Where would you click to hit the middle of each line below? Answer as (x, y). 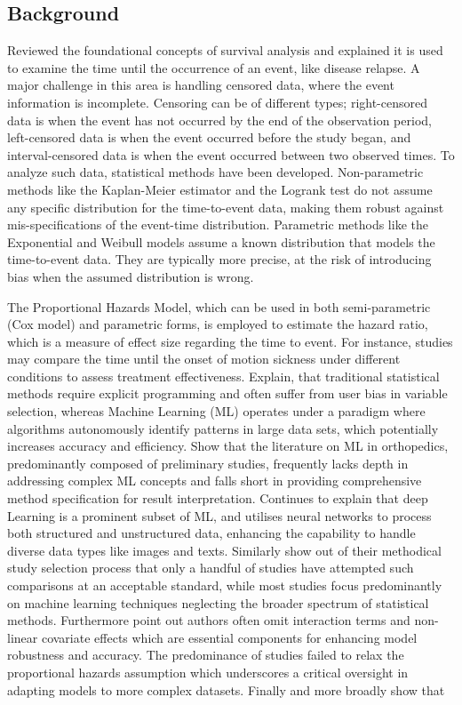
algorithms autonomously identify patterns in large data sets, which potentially (223, 428)
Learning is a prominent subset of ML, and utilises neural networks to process (219, 515)
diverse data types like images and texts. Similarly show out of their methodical (224, 550)
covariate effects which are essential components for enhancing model (229, 637)
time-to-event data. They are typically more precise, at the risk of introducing (219, 259)
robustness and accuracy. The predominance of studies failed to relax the (206, 655)
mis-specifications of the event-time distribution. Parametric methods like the (218, 224)
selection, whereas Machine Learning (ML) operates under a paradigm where (216, 411)
